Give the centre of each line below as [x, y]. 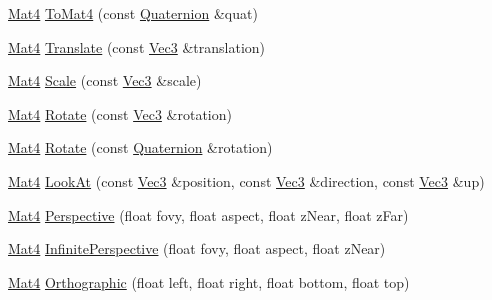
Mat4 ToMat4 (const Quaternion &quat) [133, 13]
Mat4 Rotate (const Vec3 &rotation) [120, 113]
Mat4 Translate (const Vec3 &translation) [137, 46]
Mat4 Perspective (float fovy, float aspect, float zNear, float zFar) [208, 214]
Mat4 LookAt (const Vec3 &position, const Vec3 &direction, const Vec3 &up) [246, 180]
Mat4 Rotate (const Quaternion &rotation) [140, 147]
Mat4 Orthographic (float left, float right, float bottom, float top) [209, 281]
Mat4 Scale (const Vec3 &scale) [105, 80]
